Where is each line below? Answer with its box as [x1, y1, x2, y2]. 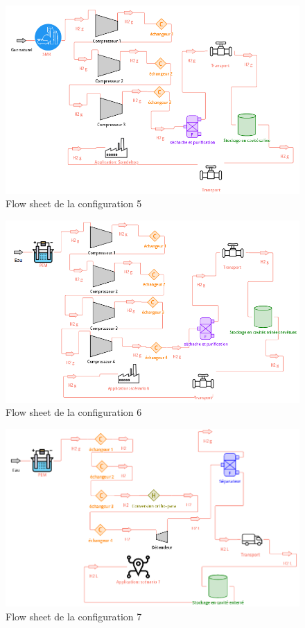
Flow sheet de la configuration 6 [6, 405, 142, 419]
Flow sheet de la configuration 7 [6, 609, 142, 624]
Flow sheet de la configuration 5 [6, 196, 142, 211]
